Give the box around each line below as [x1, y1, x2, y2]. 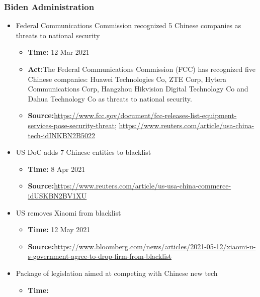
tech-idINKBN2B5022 [28, 130, 95, 140]
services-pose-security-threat [28, 120, 115, 130]
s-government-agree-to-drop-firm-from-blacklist [28, 251, 171, 261]
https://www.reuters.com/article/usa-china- [119, 120, 254, 130]
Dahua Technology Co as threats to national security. [28, 93, 192, 104]
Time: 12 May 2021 [28, 224, 91, 235]
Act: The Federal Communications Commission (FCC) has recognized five [28, 64, 255, 74]
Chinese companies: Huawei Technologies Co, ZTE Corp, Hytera [28, 73, 227, 84]
